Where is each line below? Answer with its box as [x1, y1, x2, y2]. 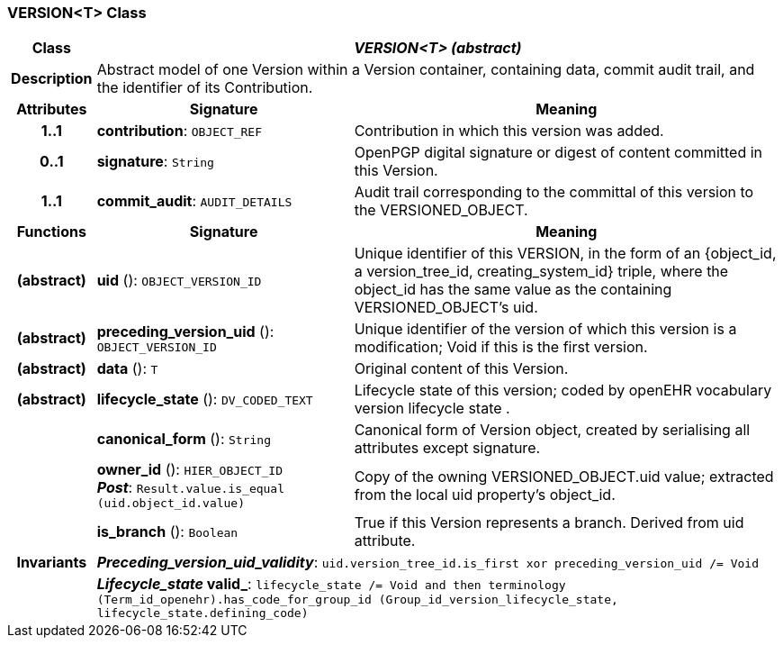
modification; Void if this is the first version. [354, 338, 648, 357]
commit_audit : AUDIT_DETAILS [96, 192, 292, 211]
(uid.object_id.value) [96, 496, 246, 511]
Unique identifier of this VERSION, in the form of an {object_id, [354, 244, 777, 263]
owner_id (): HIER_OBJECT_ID [96, 460, 283, 479]
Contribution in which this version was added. [354, 122, 664, 141]
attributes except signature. [354, 439, 541, 458]
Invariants [16, 553, 87, 572]
